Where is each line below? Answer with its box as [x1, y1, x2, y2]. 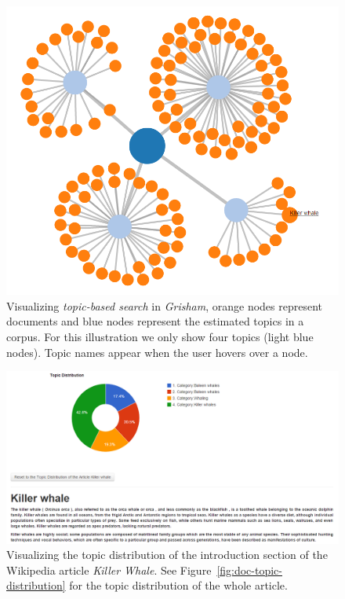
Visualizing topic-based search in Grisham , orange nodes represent [6, 297, 322, 314]
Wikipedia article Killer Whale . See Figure [6, 561, 212, 578]
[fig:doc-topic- [216, 561, 282, 578]
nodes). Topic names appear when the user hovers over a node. [6, 344, 308, 360]
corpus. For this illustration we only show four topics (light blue [6, 329, 314, 345]
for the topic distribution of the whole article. [69, 577, 288, 593]
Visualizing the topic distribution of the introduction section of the [6, 546, 328, 563]
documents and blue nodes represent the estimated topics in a [6, 313, 304, 329]
